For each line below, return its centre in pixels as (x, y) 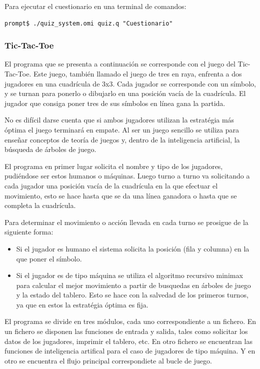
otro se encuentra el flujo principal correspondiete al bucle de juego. (108, 360)
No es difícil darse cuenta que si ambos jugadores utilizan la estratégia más (119, 120)
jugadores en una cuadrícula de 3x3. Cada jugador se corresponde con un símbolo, (130, 83)
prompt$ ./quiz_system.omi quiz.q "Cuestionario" (89, 23)
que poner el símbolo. (49, 258)
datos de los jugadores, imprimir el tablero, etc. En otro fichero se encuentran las (128, 341)
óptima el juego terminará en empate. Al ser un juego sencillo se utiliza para (122, 129)
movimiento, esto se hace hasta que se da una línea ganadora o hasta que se (121, 195)
